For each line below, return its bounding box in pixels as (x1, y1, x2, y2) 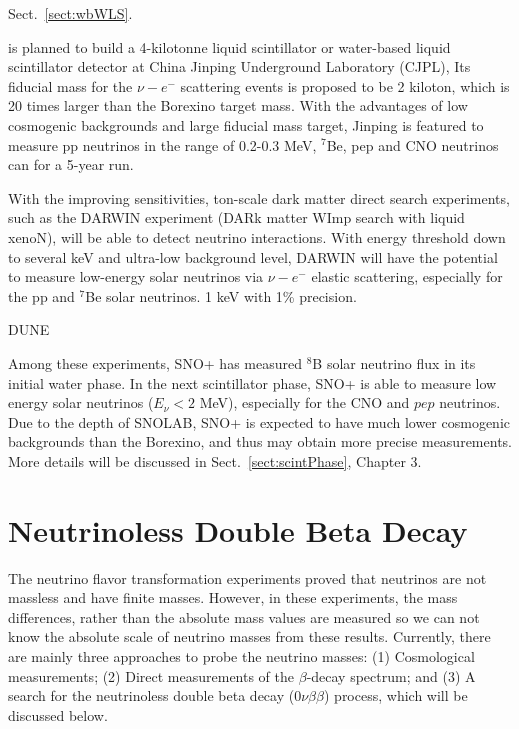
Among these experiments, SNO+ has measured (8, 352, 302, 373)
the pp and (8, 285, 75, 306)
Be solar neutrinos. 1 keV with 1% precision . (85, 285, 357, 306)
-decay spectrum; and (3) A (306, 665, 476, 686)
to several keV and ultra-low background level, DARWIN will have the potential (8, 246, 498, 267)
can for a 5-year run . (8, 154, 134, 175)
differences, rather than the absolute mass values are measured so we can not (8, 606, 480, 627)
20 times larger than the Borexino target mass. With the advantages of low (8, 95, 468, 116)
